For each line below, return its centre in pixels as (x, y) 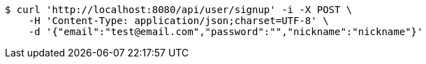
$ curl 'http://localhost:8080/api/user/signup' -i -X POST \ (179, 10)
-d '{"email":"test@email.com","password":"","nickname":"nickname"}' (226, 32)
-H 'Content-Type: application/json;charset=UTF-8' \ (178, 21)
